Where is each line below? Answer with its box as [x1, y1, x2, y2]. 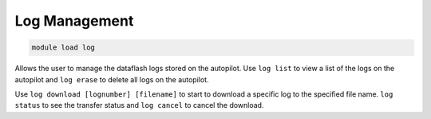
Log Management [14, 12, 134, 30]
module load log [31, 43, 96, 52]
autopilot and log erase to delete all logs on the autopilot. [14, 74, 209, 84]
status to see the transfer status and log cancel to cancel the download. [14, 101, 264, 110]
